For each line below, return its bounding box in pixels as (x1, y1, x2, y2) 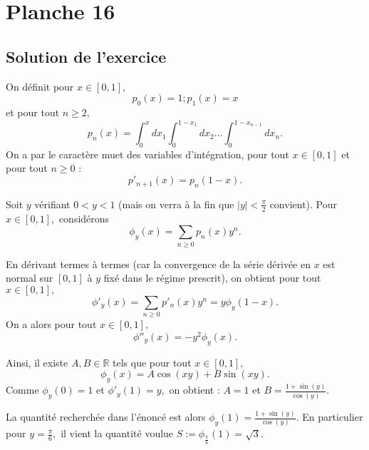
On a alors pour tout (6, 317, 97, 332)
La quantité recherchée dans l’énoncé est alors (6, 409, 206, 424)
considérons (58, 210, 110, 225)
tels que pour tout (113, 354, 192, 369)
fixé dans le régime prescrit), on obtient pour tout (103, 270, 321, 285)
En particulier (302, 409, 363, 424)
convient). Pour (269, 196, 338, 211)
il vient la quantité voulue (61, 426, 174, 441)
